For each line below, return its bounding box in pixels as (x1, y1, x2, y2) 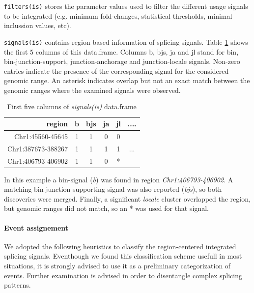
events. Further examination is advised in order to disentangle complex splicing (4, 270, 242, 280)
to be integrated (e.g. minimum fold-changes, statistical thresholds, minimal (4, 10, 232, 21)
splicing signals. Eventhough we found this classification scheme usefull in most (4, 251, 242, 261)
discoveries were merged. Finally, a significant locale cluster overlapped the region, (4, 193, 251, 204)
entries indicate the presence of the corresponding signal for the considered (4, 65, 229, 76)
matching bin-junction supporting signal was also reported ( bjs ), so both (4, 184, 222, 194)
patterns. (4, 280, 31, 290)
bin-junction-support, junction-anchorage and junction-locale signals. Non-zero (4, 56, 240, 66)
